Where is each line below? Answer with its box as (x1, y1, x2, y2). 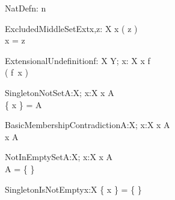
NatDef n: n (5, 2, 46, 14)
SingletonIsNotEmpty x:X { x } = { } (5, 182, 142, 195)
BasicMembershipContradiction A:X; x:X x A (5, 118, 170, 131)
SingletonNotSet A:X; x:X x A (5, 86, 114, 98)
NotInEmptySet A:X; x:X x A (5, 150, 113, 163)
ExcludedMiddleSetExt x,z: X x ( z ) (5, 22, 138, 34)
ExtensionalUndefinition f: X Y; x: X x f (5, 54, 150, 66)
